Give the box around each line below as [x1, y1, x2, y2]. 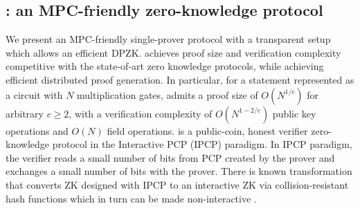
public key [272, 106, 316, 120]
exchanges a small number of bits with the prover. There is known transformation [6, 164, 352, 178]
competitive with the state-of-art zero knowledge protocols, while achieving [6, 59, 324, 73]
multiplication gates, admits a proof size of [77, 87, 258, 102]
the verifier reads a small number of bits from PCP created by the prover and [6, 150, 335, 164]
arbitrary [6, 106, 44, 120]
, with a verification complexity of [69, 106, 213, 120]
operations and [6, 123, 69, 138]
